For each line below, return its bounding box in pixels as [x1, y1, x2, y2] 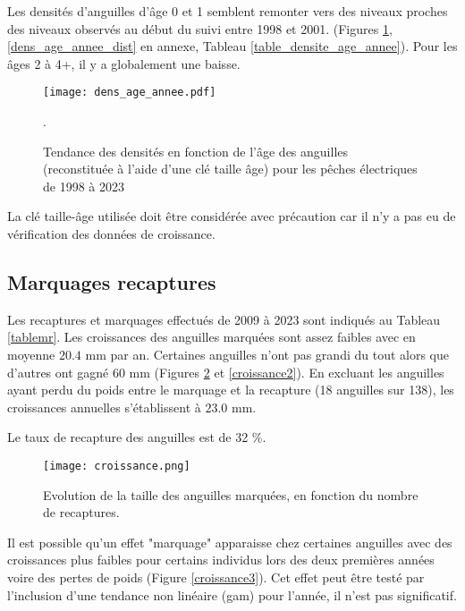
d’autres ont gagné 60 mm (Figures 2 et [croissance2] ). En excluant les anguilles [7, 362, 444, 381]
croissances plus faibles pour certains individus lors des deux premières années [7, 550, 435, 569]
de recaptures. [43, 503, 120, 522]
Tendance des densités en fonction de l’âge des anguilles [43, 141, 349, 160]
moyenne [7, 344, 55, 363]
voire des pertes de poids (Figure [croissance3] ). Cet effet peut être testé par [7, 567, 425, 586]
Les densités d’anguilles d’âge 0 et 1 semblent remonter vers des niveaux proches [7, 2, 448, 20]
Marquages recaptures [7, 267, 216, 295]
